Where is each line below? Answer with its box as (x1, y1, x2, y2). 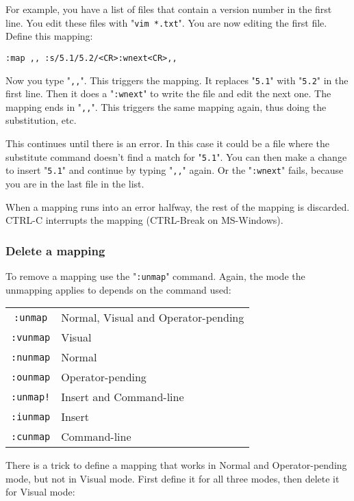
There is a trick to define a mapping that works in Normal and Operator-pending (5, 458, 347, 472)
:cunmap (11, 431, 51, 442)
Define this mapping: (5, 29, 93, 43)
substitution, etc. (5, 113, 77, 127)
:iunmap (11, 411, 51, 422)
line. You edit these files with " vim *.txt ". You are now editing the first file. (5, 15, 327, 29)
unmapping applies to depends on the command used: (5, 282, 231, 296)
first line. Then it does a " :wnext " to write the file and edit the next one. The (5, 86, 331, 101)
